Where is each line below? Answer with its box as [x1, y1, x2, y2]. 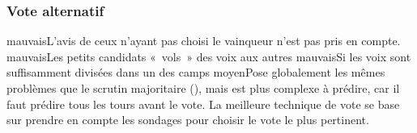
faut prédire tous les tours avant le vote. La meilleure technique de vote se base [6, 95, 400, 112]
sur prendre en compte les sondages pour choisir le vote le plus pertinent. [6, 111, 369, 128]
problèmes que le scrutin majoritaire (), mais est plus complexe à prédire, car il [6, 80, 400, 96]
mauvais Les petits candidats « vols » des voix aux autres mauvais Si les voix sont [6, 48, 411, 64]
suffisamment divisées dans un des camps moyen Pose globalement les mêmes [6, 64, 385, 81]
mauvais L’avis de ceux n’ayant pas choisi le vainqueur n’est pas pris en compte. [6, 32, 401, 49]
